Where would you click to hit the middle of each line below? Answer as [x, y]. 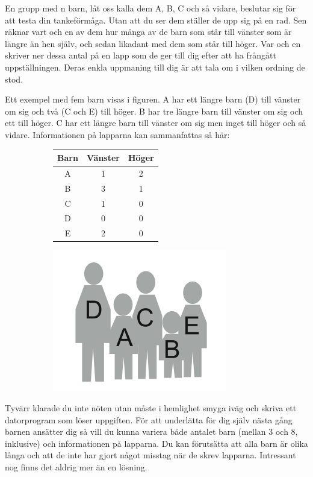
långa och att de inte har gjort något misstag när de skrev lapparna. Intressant [150, 455]
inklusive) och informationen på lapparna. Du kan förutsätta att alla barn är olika [156, 443]
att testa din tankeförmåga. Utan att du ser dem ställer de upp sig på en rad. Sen [156, 20]
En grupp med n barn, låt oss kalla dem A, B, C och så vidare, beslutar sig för [150, 8]
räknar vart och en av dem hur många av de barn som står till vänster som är [148, 32]
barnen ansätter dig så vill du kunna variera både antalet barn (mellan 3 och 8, [151, 431]
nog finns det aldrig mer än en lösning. [76, 466]
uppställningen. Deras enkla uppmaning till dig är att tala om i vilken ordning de [155, 67]
